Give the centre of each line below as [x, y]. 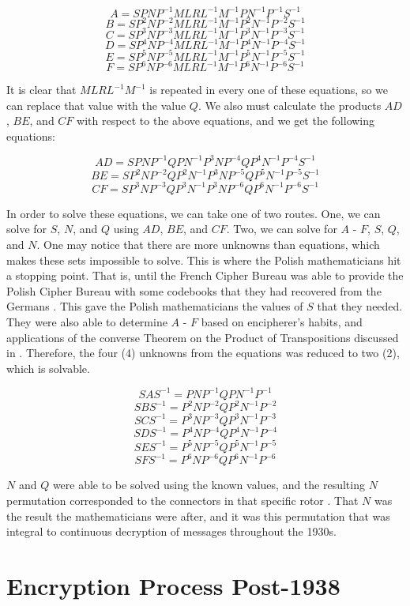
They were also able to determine [87, 322]
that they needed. [360, 306]
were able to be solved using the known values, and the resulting [209, 485]
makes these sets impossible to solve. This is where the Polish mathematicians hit [204, 260]
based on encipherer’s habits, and [282, 322]
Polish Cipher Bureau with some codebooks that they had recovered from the [194, 290]
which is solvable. [48, 368]
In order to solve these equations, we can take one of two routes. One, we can [194, 213]
